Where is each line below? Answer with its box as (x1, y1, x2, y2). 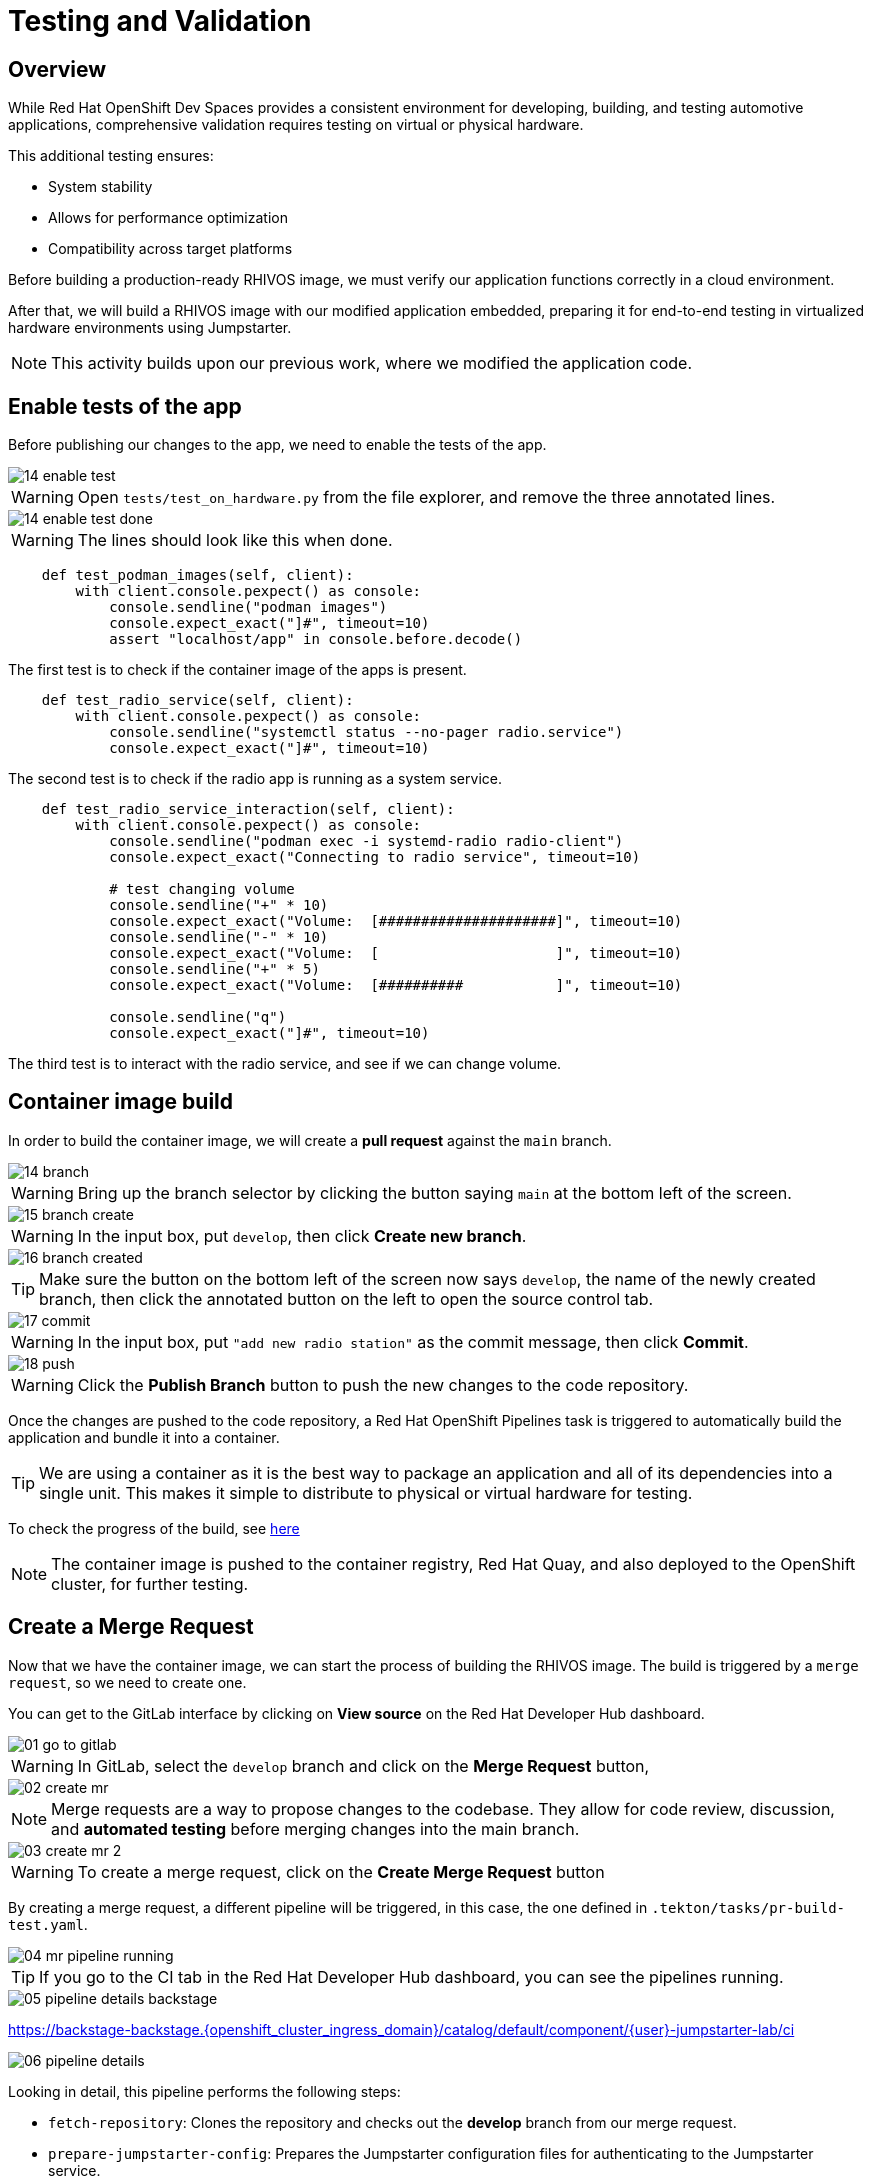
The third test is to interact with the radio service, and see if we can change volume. (8, 1055, 562, 1073)
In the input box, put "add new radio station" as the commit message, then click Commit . (77, 1331, 749, 1352)
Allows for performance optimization (48, 209, 288, 227)
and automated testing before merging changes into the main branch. (51, 1818, 580, 1839)
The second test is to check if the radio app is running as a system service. (8, 770, 502, 788)
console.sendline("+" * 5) (109, 961, 320, 978)
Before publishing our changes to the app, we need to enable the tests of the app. (8, 436, 547, 454)
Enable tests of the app (8, 393, 242, 419)
